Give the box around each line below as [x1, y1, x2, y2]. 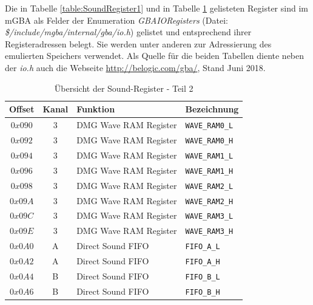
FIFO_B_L [185, 273, 220, 282]
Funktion [76, 103, 115, 115]
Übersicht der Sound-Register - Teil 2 [54, 81, 194, 94]
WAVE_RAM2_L [185, 182, 234, 191]
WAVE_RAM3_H [185, 227, 234, 236]
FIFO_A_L [185, 242, 220, 252]
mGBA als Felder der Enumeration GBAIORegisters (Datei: [5, 13, 228, 26]
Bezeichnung [185, 103, 239, 115]
